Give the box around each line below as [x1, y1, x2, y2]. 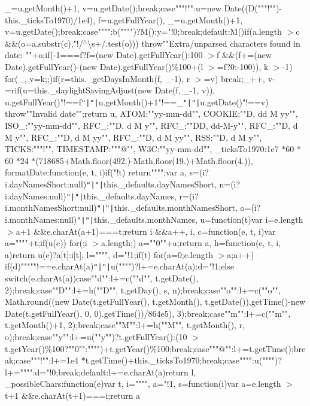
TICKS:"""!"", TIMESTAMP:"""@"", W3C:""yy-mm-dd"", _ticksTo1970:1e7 [5, 143, 279, 155]
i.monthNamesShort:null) [5, 201, 97, 214]
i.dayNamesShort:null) [5, 177, 87, 190]
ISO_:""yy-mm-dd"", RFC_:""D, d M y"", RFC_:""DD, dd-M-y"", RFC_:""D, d [5, 119, 298, 131]
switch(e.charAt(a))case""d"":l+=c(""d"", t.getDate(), [5, 272, 199, 284]
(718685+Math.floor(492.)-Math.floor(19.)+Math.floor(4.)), [35, 154, 253, 166]
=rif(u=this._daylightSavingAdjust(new [5, 84, 153, 96]
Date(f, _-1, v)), [154, 84, 215, 96]
